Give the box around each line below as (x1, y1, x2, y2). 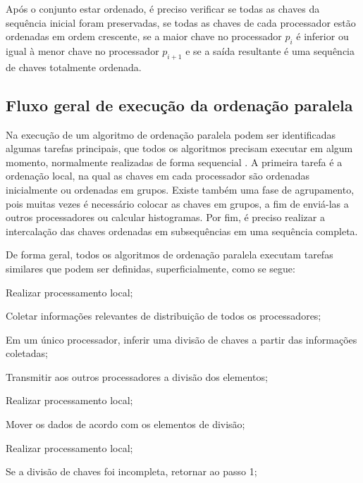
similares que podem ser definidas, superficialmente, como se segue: (6, 261, 295, 275)
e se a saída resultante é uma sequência (185, 43, 355, 58)
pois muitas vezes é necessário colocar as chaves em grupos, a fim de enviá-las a (6, 196, 349, 211)
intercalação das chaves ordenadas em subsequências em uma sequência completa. (6, 223, 358, 238)
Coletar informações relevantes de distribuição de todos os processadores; (6, 308, 321, 323)
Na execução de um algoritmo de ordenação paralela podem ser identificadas (6, 127, 336, 142)
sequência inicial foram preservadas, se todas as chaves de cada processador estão (6, 15, 356, 30)
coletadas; (6, 346, 48, 360)
